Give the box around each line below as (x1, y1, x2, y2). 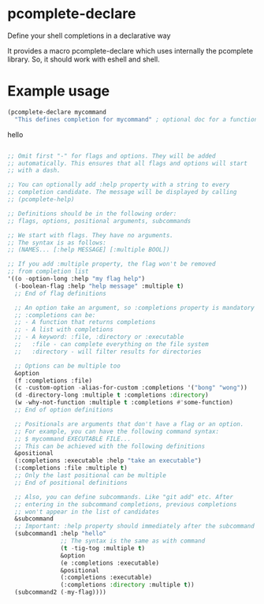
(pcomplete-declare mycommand (7, 108, 107, 116)
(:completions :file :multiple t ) (14, 464, 128, 472)
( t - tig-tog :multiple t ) (60, 544, 146, 552)
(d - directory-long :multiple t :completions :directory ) (14, 391, 210, 399)
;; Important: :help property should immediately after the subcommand (14, 522, 255, 531)
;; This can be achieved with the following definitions (14, 442, 206, 450)
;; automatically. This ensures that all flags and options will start (7, 159, 247, 167)
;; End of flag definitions (14, 289, 107, 297)
